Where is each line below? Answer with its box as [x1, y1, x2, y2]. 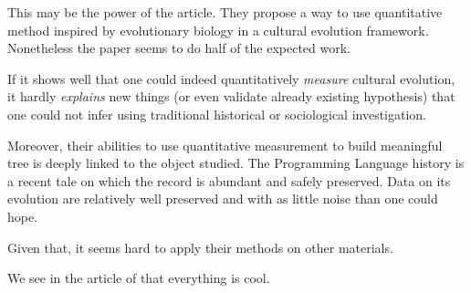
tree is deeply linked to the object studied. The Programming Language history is [7, 153, 465, 173]
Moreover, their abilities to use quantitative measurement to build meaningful [7, 135, 443, 154]
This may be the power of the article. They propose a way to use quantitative [7, 3, 443, 21]
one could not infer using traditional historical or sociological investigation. [7, 104, 427, 123]
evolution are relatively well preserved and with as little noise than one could [7, 189, 438, 208]
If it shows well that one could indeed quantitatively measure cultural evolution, [7, 68, 455, 88]
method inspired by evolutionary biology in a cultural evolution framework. [7, 20, 429, 39]
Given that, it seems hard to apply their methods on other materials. [7, 237, 393, 256]
